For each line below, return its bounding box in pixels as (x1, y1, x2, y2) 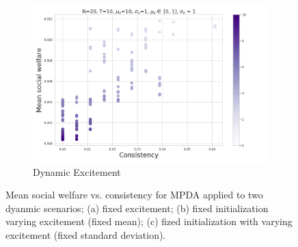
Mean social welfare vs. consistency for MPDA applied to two (5, 187, 263, 202)
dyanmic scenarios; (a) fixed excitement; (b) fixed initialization (5, 200, 269, 215)
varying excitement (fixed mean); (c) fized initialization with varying (5, 214, 293, 229)
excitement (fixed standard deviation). (5, 228, 166, 242)
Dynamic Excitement (33, 164, 121, 179)
